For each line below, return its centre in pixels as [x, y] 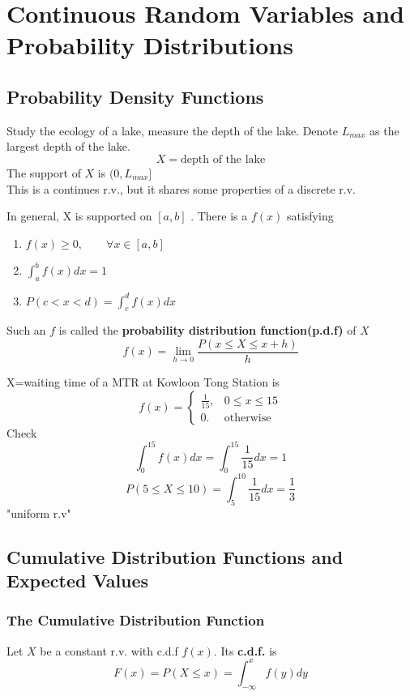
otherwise [248, 418]
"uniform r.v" [39, 512]
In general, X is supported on [79, 216]
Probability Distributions [150, 45]
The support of [44, 172]
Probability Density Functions [135, 96]
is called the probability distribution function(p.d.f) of [207, 330]
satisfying [310, 216]
